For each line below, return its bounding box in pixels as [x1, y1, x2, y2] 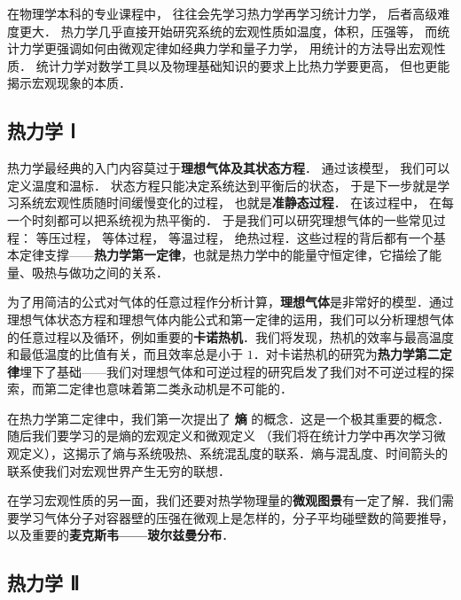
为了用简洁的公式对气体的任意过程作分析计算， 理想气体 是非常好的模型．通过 [7, 292, 454, 311]
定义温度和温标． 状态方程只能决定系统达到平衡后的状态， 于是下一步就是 [7, 175, 438, 194]
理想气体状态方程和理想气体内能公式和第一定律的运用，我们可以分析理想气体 [7, 309, 454, 328]
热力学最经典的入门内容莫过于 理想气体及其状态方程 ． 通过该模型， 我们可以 [7, 159, 450, 177]
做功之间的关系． [68, 262, 168, 281]
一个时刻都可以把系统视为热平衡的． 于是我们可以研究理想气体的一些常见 [7, 210, 434, 229]
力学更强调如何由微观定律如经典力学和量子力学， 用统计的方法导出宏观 [19, 39, 434, 58]
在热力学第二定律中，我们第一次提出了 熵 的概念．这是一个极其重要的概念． [7, 409, 450, 427]
